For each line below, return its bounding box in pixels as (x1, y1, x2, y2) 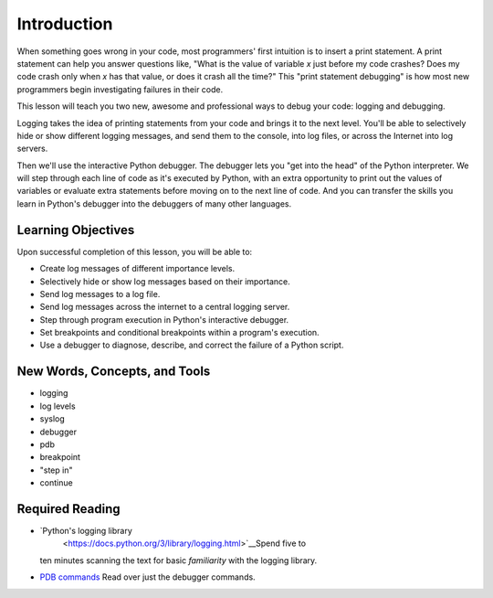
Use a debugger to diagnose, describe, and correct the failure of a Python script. (39, 339, 344, 351)
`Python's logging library (39, 526, 132, 537)
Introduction (16, 14, 113, 34)
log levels (39, 400, 77, 411)
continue (39, 477, 73, 488)
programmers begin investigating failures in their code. (16, 83, 224, 95)
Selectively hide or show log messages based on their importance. (39, 275, 291, 287)
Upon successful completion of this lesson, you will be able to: (16, 246, 253, 257)
